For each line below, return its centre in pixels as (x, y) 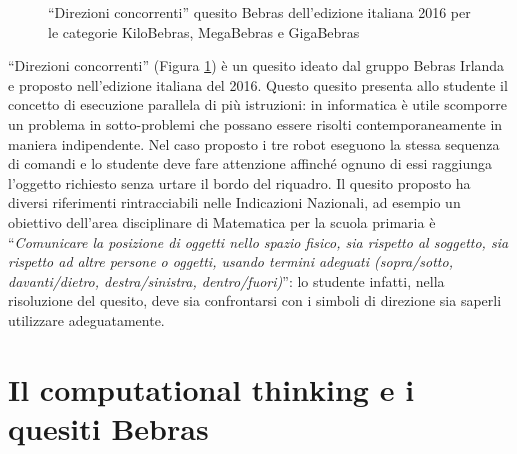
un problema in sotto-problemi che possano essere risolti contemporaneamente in (255, 123)
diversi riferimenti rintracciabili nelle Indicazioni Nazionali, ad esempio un (234, 202)
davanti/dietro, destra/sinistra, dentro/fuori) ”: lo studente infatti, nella (226, 280)
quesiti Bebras (108, 427)
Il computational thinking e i (211, 388)
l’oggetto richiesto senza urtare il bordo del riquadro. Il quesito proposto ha (239, 182)
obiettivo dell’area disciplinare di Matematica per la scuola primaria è (222, 221)
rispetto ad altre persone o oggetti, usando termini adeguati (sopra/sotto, (230, 261)
